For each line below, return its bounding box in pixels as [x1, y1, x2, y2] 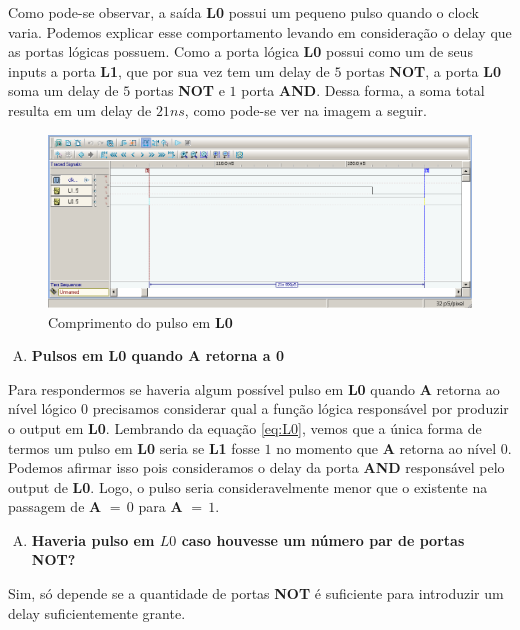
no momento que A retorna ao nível [276, 437, 497, 458]
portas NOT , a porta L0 [346, 60, 501, 81]
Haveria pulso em [31, 529, 155, 550]
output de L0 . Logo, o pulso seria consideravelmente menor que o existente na [8, 476, 488, 497]
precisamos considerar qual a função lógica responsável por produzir [92, 398, 509, 419]
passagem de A [8, 496, 102, 517]
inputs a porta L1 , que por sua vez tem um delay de [8, 60, 330, 81]
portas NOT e [134, 80, 225, 101]
